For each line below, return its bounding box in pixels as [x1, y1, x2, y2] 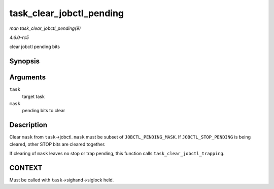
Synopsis [9, 57, 40, 66]
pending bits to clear [22, 108, 65, 114]
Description [9, 121, 48, 129]
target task [22, 93, 45, 100]
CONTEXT [9, 163, 43, 172]
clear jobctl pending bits [9, 43, 60, 50]
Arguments [9, 73, 46, 82]
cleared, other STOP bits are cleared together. [9, 141, 106, 147]
